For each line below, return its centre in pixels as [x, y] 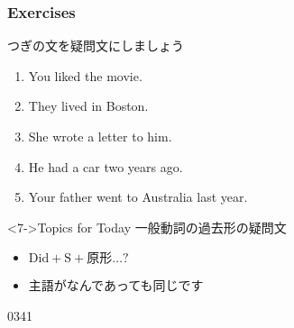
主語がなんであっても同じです [116, 285]
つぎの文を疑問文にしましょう [96, 46]
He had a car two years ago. [106, 166]
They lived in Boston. [88, 106]
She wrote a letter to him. [100, 136]
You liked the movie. [85, 75]
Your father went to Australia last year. [138, 197]
